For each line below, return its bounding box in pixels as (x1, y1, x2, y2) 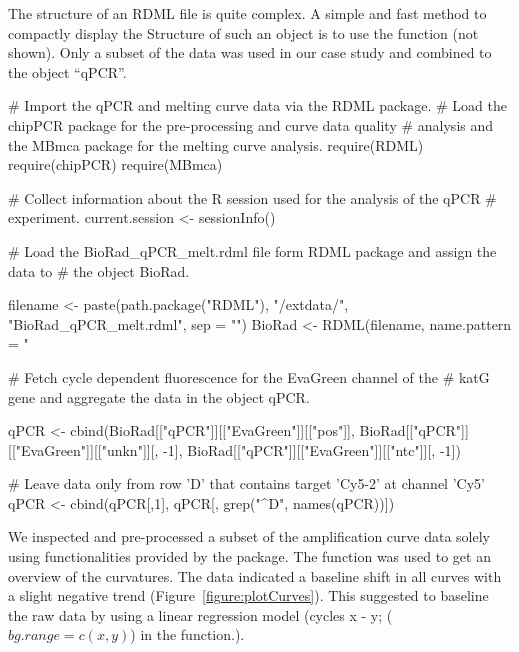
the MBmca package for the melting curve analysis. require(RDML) (8, 134, 424, 155)
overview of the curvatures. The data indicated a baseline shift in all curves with (8, 565, 502, 586)
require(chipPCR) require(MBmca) (8, 154, 223, 175)
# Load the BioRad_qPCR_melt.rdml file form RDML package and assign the (8, 240, 497, 261)
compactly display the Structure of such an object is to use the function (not (8, 22, 479, 43)
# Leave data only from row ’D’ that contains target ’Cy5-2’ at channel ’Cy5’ (8, 473, 485, 494)
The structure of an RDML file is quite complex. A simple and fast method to (8, 3, 487, 23)
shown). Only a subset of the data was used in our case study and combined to (8, 42, 492, 63)
